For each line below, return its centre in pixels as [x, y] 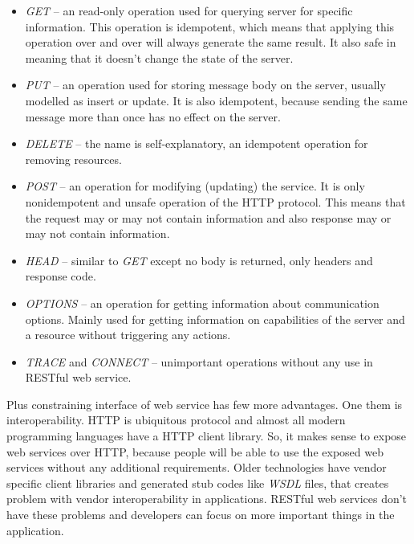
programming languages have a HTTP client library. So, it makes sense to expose [207, 436]
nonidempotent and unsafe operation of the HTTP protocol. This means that [215, 201]
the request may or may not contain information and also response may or [208, 217]
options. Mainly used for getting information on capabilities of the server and [215, 319]
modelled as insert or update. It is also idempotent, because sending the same [216, 100]
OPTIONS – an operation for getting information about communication [202, 303]
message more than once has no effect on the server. [153, 116]
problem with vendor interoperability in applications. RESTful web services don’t [207, 499]
